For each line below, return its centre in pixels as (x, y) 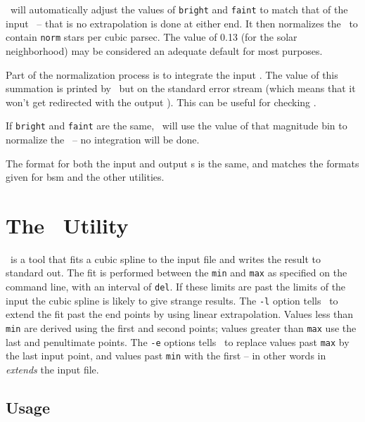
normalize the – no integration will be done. (103, 139)
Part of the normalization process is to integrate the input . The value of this (172, 74)
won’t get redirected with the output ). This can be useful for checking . (161, 102)
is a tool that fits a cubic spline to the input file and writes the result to (166, 258)
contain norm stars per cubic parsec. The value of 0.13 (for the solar (152, 37)
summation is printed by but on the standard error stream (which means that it (181, 88)
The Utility (67, 225)
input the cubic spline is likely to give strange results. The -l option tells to (172, 300)
